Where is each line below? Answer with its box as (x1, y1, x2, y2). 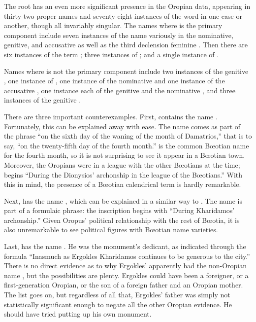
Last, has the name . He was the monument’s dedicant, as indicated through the (4, 241, 246, 251)
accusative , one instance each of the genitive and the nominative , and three (4, 85, 235, 95)
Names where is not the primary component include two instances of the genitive (4, 66, 249, 76)
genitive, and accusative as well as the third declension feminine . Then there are (4, 39, 248, 50)
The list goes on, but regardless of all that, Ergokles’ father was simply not (4, 289, 230, 300)
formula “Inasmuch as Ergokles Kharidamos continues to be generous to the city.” (4, 250, 250, 261)
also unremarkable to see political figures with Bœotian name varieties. (4, 224, 218, 235)
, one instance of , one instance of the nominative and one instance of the (4, 75, 225, 86)
